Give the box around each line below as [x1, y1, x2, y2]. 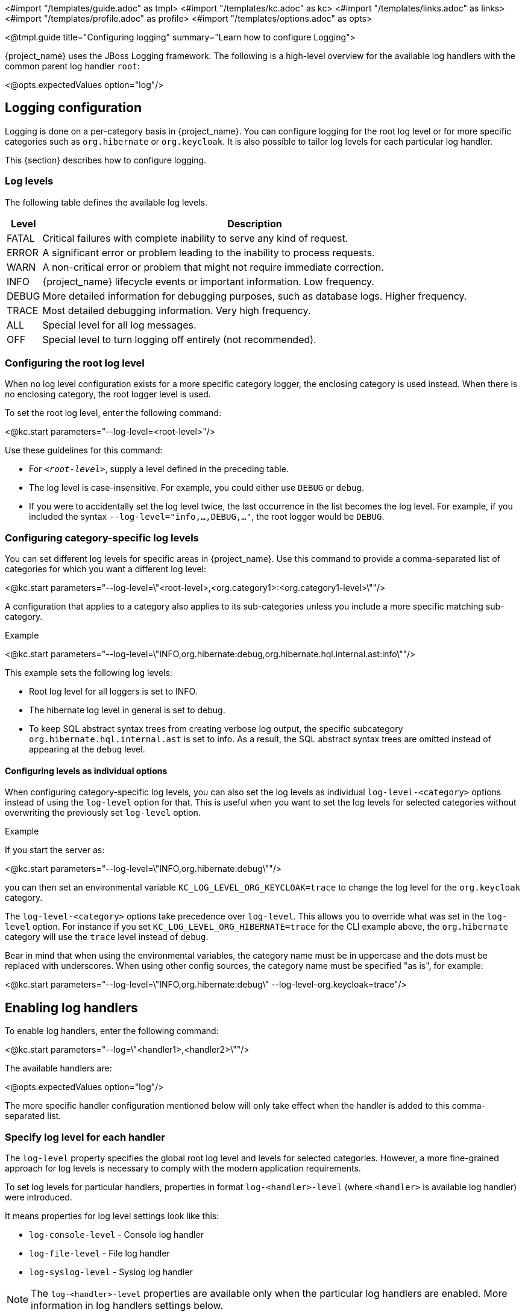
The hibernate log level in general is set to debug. [29, 705, 225, 716]
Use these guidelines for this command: [5, 445, 163, 456]
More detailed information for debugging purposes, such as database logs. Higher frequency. [42, 289, 467, 302]
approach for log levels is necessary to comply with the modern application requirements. [5, 1162, 361, 1173]
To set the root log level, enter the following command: [5, 408, 221, 418]
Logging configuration [5, 100, 142, 116]
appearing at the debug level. [29, 744, 145, 755]
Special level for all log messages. [42, 318, 196, 331]
